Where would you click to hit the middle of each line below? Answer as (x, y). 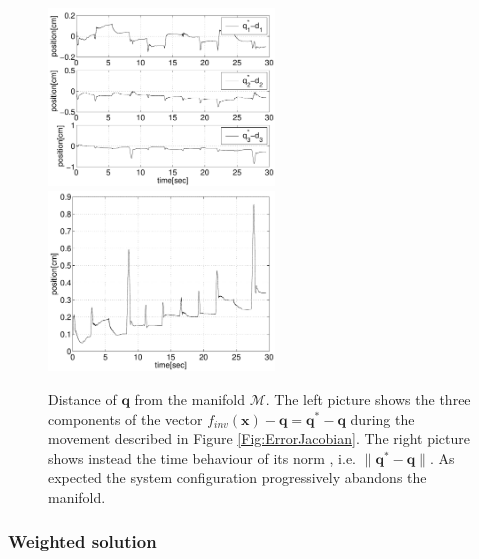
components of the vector (125, 418)
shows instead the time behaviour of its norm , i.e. (202, 457)
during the (382, 418)
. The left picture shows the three (368, 398)
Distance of (82, 398)
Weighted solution (82, 541)
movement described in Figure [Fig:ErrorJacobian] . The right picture (259, 438)
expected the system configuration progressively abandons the (237, 477)
